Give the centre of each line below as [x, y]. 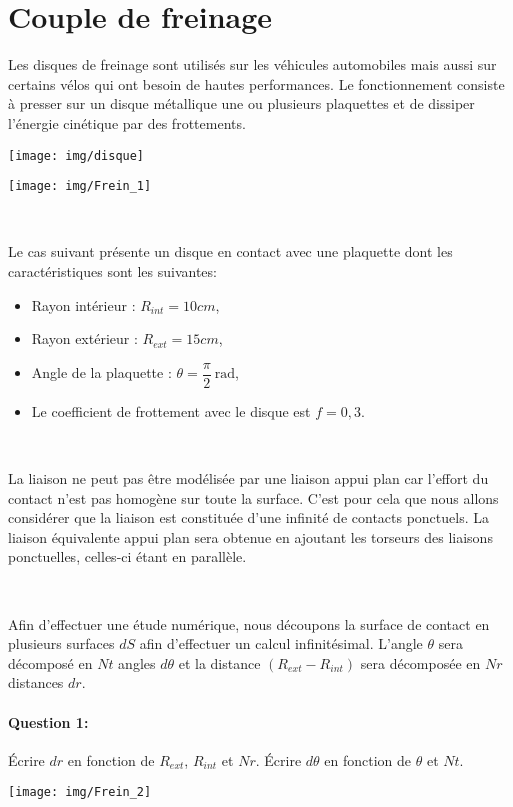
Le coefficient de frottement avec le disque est [171, 410]
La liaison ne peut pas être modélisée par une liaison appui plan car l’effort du [248, 478]
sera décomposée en [420, 662]
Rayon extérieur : [84, 338]
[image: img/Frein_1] [80, 186]
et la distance [219, 662]
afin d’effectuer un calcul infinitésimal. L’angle [281, 643]
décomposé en [50, 662]
